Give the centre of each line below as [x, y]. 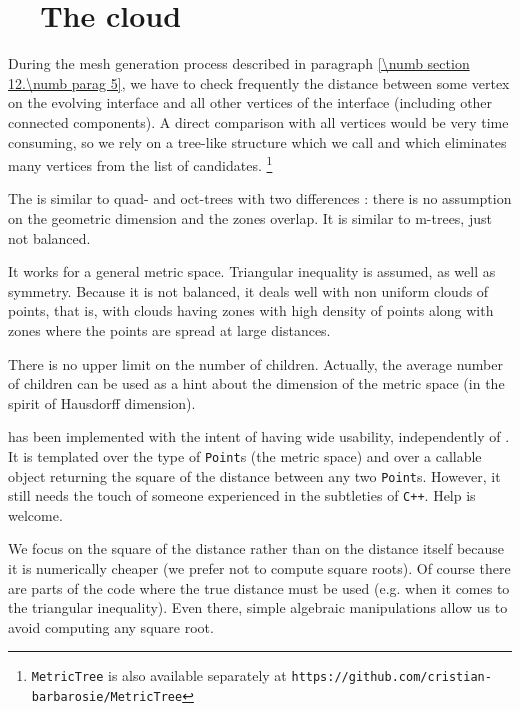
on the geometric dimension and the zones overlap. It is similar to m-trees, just [250, 217]
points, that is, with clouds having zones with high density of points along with [251, 310]
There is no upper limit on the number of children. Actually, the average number [255, 363]
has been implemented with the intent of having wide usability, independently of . [259, 436]
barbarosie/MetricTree [107, 697]
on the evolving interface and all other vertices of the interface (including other [250, 102]
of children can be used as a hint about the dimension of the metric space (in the [256, 383]
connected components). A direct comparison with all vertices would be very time [258, 121]
